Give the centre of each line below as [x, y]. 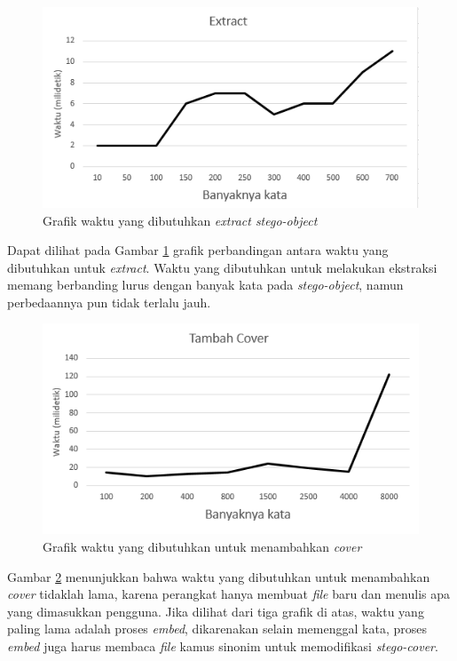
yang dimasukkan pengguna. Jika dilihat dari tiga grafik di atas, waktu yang [216, 611]
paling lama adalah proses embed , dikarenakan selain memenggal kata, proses [217, 629]
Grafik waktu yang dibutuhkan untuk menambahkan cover [202, 546]
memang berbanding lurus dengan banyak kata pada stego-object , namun [205, 285]
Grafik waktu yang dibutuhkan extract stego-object [180, 220]
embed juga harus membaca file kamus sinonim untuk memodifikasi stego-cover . [223, 645]
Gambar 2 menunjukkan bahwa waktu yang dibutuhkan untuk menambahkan [219, 576]
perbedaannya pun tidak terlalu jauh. [109, 302]
